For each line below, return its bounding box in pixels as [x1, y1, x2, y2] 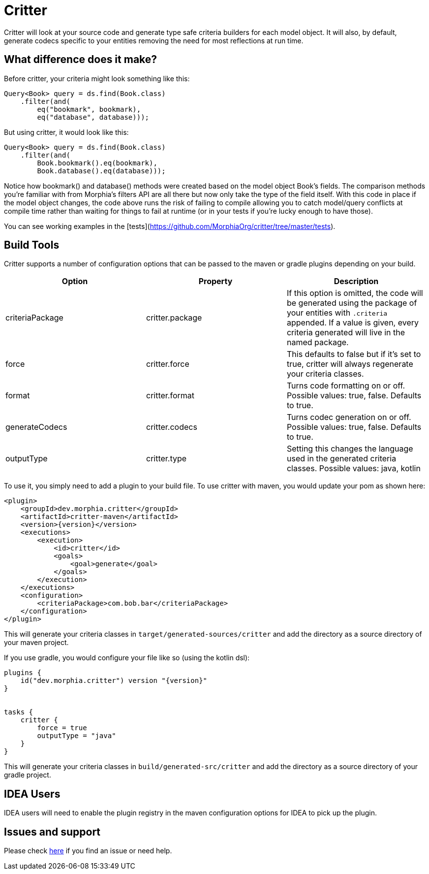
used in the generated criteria [286, 453, 397, 464]
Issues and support [4, 825, 101, 838]
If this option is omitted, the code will [286, 288, 423, 298]
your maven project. [4, 638, 69, 647]
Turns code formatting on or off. [286, 381, 405, 391]
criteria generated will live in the [286, 327, 405, 338]
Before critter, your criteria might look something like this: [4, 74, 190, 83]
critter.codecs [146, 422, 197, 432]
